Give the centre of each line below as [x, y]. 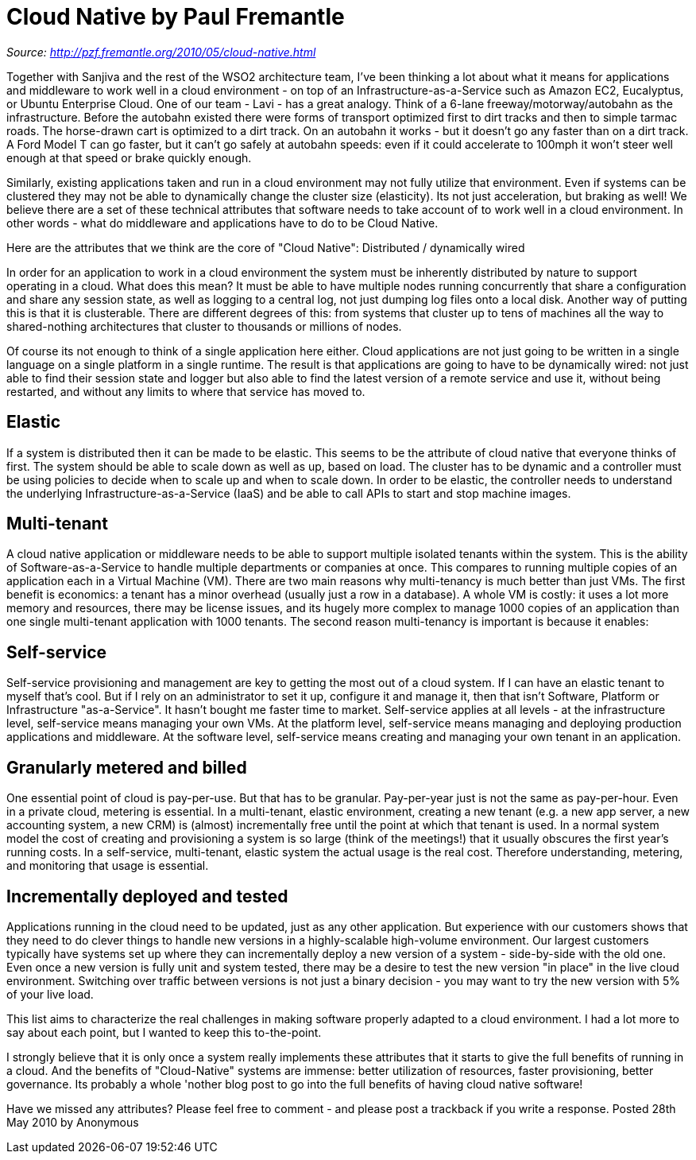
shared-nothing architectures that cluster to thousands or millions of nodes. [204, 326]
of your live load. [50, 994]
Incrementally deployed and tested [147, 896]
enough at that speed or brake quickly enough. [129, 157]
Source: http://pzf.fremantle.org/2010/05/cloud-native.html [161, 52]
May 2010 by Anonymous [73, 1122]
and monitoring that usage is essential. [108, 866]
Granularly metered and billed [127, 767]
